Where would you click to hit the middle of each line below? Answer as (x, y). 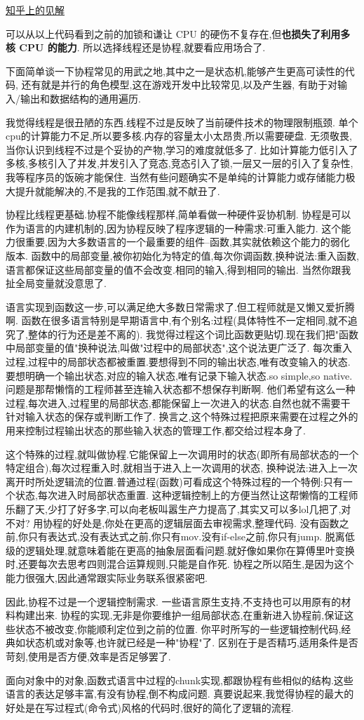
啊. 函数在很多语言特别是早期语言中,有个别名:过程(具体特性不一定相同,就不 (177, 320)
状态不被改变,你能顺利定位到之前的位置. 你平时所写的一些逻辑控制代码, (178, 628)
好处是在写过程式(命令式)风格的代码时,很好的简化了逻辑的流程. (150, 707)
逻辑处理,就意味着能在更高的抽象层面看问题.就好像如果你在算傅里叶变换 (190, 550)
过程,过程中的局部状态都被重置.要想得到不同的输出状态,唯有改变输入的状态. (178, 362)
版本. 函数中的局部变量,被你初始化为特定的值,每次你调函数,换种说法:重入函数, (183, 255)
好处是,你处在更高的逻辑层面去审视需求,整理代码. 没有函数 (206, 522)
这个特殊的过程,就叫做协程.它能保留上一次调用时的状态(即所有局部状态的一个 (182, 454)
